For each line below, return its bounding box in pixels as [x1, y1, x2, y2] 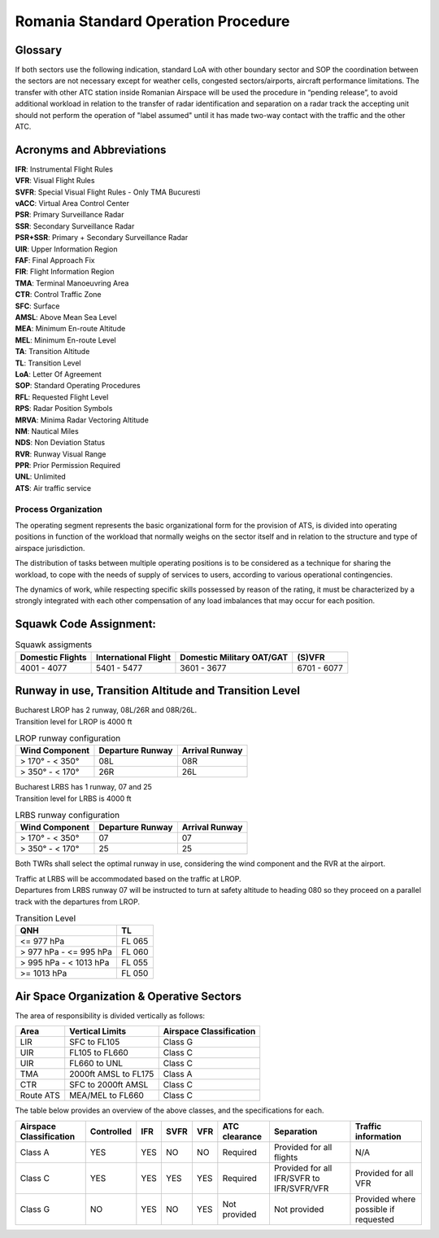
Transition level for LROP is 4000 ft [15, 716, 133, 726]
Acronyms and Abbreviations [15, 142, 167, 156]
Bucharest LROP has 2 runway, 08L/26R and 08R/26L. [15, 705, 198, 715]
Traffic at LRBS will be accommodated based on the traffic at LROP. [15, 873, 241, 883]
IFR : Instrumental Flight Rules [15, 164, 114, 174]
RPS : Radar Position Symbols [15, 404, 113, 413]
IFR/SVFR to [273, 1172, 320, 1183]
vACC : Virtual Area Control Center [15, 199, 130, 208]
